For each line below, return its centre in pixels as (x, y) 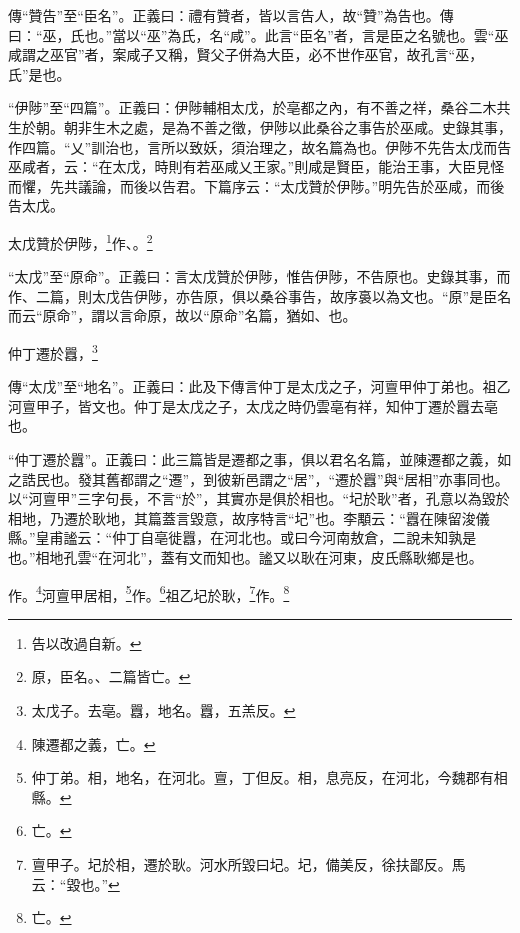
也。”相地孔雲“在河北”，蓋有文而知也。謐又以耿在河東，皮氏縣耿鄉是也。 (245, 556)
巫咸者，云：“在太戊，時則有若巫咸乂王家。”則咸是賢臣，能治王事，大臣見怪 (256, 166)
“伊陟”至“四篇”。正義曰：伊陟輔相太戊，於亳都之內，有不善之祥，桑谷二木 (252, 107)
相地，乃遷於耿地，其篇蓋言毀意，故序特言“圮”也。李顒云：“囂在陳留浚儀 (249, 517)
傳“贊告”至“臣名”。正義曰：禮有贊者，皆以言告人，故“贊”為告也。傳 (231, 15)
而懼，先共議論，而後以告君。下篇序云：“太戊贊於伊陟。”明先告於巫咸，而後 (256, 185)
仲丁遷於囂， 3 (53, 351)
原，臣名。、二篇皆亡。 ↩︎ (111, 676)
